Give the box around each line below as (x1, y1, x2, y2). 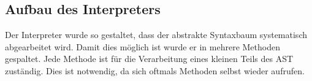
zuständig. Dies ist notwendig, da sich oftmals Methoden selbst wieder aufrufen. (5, 64, 305, 77)
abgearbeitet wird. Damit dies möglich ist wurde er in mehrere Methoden (5, 40, 280, 53)
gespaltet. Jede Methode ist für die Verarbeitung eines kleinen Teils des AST (5, 52, 294, 65)
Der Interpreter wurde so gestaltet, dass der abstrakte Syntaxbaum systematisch (5, 28, 307, 41)
